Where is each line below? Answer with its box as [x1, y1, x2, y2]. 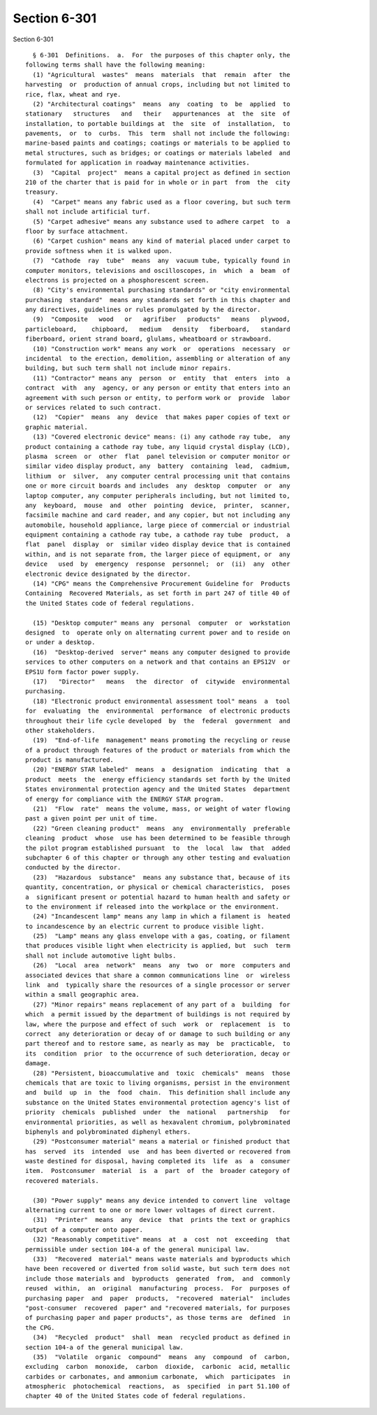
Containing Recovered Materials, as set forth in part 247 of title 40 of [25, 590, 290, 597]
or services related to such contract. [25, 404, 162, 411]
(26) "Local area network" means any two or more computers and [32, 962, 290, 969]
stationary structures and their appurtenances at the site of [25, 110, 290, 118]
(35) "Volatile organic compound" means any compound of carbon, [32, 1353, 290, 1360]
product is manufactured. [25, 756, 114, 764]
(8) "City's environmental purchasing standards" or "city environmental [32, 286, 290, 294]
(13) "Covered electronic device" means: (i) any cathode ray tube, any [32, 433, 290, 441]
